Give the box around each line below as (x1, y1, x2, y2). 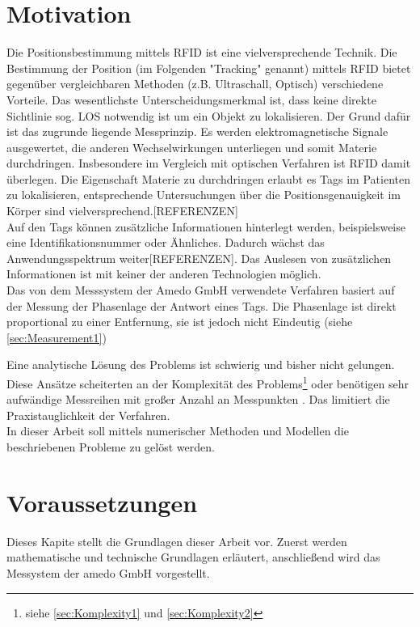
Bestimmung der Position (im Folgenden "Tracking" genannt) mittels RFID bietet (6, 59, 411, 76)
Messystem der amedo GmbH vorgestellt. (6, 564, 210, 581)
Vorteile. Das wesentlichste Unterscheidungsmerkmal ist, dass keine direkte (6, 91, 376, 108)
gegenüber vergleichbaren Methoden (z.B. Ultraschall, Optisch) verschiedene (6, 75, 384, 92)
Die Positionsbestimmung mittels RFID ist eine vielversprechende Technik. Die (6, 44, 397, 61)
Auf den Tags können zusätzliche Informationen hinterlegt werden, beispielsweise (6, 218, 405, 235)
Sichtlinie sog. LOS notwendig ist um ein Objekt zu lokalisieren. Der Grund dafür (6, 107, 411, 124)
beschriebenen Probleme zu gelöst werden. (6, 438, 215, 455)
